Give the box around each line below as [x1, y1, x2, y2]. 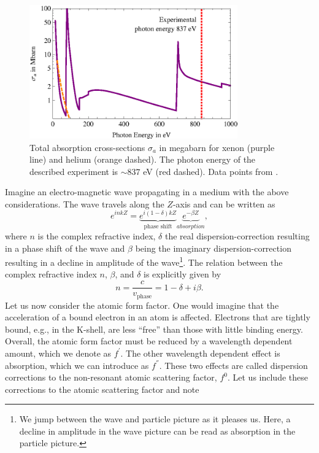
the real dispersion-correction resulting [164, 230, 310, 242]
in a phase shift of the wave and [5, 241, 125, 254]
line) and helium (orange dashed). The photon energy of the [29, 153, 256, 166]
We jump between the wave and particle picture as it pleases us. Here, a [19, 412, 291, 425]
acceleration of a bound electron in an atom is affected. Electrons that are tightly [5, 311, 310, 323]
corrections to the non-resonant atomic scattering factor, [5, 371, 217, 384]
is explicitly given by [144, 268, 221, 281]
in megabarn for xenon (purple [159, 141, 275, 153]
